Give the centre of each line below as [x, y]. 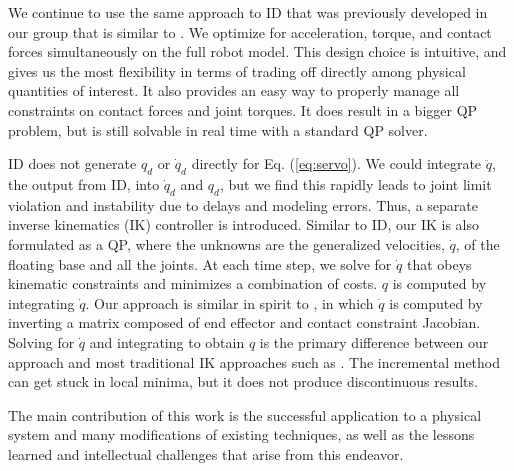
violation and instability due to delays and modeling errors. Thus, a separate [243, 204]
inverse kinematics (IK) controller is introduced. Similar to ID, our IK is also [243, 224]
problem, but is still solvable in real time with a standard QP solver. [218, 129]
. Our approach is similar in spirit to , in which [229, 302]
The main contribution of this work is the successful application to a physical [245, 414]
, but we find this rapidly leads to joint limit [356, 183]
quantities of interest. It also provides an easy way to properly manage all [234, 90]
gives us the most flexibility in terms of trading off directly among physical [237, 70]
